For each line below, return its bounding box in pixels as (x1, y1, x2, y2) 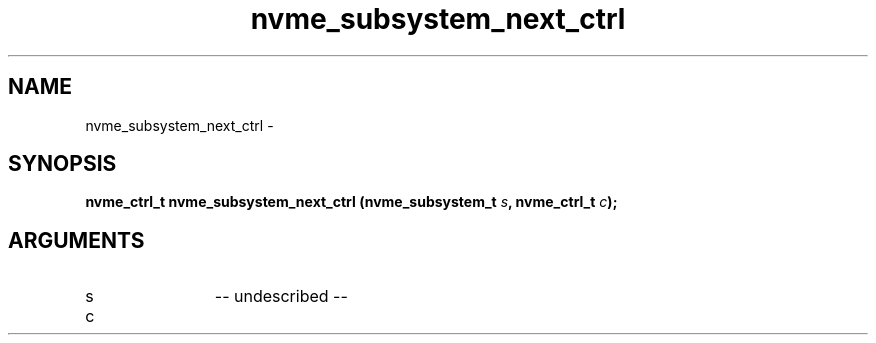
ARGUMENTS (8, 227, 145, 253)
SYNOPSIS (8, 151, 117, 177)
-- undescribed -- (214, 286, 348, 307)
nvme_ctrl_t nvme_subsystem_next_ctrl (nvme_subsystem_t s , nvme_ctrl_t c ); (85, 193, 618, 211)
